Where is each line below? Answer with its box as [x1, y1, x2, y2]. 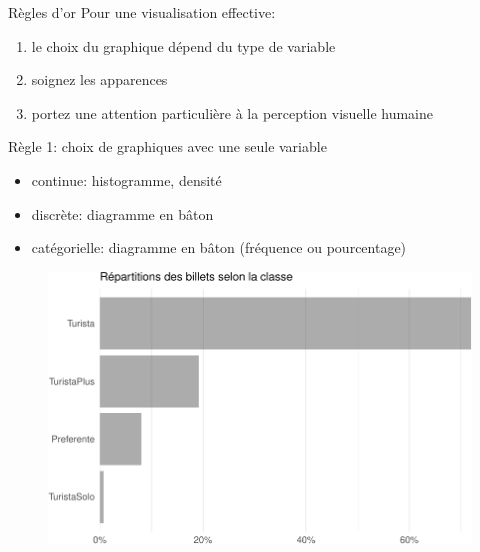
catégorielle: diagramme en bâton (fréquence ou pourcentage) [31, 237, 407, 258]
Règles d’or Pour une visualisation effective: [8, 2, 276, 22]
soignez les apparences [31, 69, 168, 90]
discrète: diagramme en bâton [31, 203, 214, 224]
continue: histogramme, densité [31, 169, 222, 190]
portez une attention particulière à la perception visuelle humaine [31, 102, 433, 123]
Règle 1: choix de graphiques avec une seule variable [8, 136, 327, 157]
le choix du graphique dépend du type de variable [31, 35, 336, 56]
